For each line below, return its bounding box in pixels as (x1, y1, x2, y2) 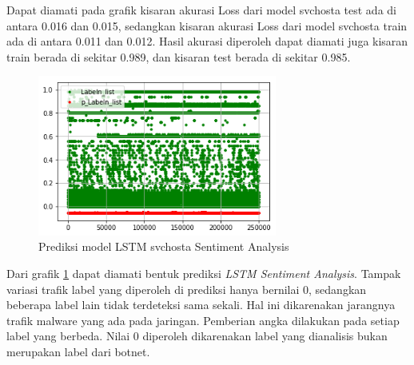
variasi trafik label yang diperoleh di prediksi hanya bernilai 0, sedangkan (6, 280, 367, 297)
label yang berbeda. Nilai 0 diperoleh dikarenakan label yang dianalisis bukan (6, 327, 388, 344)
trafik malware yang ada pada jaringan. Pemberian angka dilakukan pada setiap (6, 311, 400, 328)
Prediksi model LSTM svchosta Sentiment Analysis (38, 238, 289, 255)
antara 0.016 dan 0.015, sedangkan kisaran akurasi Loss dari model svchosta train (6, 17, 408, 34)
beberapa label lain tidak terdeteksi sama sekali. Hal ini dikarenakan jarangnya (6, 296, 396, 313)
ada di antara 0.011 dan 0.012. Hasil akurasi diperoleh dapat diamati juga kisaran (6, 33, 408, 50)
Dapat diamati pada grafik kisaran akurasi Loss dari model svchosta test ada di (6, 2, 396, 18)
